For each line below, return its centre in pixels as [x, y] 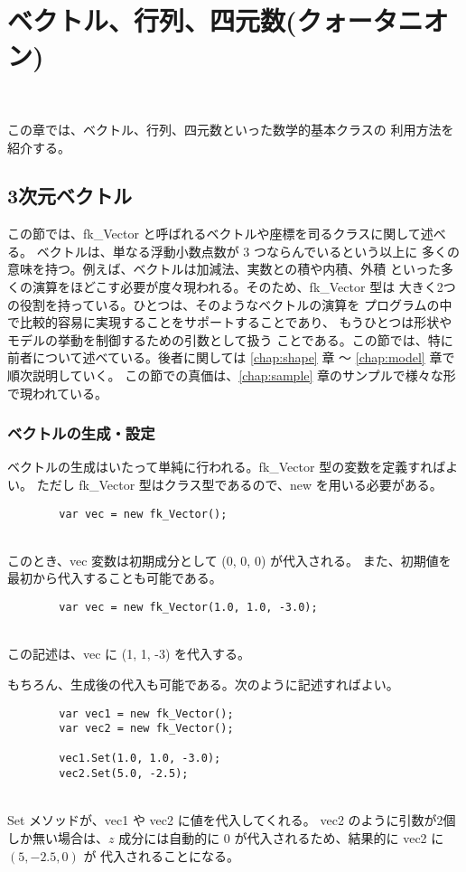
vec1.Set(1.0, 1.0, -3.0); [140, 759]
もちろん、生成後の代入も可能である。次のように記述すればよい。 [203, 684]
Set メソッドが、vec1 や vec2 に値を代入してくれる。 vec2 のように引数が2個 [232, 820]
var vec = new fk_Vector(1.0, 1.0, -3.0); [188, 608]
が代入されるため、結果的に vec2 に [339, 837]
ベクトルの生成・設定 [81, 433]
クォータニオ [373, 20]
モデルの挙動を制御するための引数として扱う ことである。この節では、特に [230, 339]
